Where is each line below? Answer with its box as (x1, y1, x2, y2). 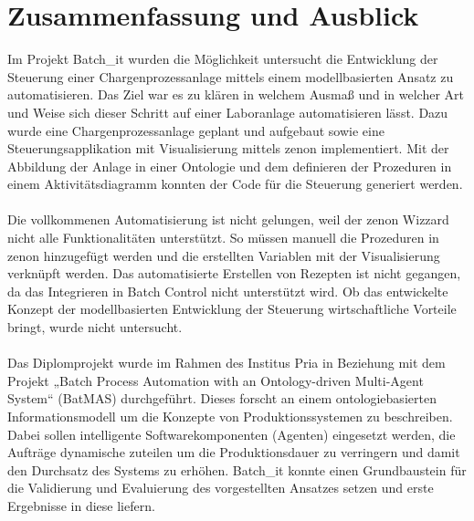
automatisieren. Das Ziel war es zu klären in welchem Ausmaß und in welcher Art (7, 85, 464, 104)
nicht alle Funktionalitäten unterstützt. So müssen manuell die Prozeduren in (7, 228, 439, 247)
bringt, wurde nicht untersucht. (7, 318, 183, 337)
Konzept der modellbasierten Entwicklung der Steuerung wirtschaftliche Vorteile (7, 299, 457, 318)
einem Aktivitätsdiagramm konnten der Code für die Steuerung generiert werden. (7, 174, 463, 193)
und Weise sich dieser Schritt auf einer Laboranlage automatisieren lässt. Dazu (7, 102, 448, 121)
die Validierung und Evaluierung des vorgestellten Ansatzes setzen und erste (7, 478, 434, 497)
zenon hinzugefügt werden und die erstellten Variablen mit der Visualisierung (7, 245, 440, 265)
